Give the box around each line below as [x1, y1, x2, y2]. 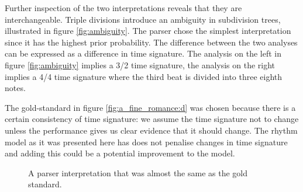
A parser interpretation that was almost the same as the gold [28, 166, 248, 179]
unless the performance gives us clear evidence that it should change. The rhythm [5, 124, 298, 136]
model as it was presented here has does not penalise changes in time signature [5, 135, 288, 148]
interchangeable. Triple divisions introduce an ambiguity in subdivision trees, [5, 13, 281, 25]
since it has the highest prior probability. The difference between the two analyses [5, 36, 298, 48]
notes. [5, 82, 26, 94]
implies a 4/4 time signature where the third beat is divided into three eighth [5, 70, 283, 82]
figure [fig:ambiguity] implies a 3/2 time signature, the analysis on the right [5, 58, 276, 71]
